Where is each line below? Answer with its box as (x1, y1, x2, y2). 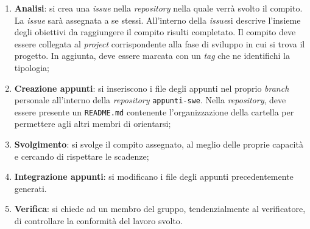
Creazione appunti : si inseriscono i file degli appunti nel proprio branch (14, 81, 289, 94)
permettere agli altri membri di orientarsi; (14, 117, 171, 130)
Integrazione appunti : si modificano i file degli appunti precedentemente (14, 170, 294, 183)
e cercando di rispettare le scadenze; (14, 149, 149, 162)
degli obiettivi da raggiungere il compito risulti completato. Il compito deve (14, 26, 296, 38)
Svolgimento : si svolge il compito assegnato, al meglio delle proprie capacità (14, 138, 303, 151)
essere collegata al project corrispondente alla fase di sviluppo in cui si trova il (14, 37, 305, 50)
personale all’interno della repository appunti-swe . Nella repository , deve (14, 94, 286, 106)
